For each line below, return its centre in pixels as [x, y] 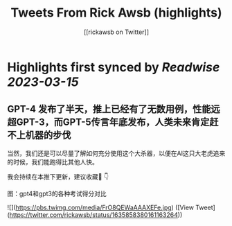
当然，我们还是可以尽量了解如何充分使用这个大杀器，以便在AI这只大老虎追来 [116, 153]
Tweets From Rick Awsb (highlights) [116, 13]
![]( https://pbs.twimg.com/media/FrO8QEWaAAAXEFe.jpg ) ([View [101, 207]
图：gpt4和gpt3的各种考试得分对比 [57, 193]
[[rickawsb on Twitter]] [116, 32]
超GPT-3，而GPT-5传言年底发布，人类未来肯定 [108, 122]
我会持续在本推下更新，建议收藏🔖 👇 [58, 176]
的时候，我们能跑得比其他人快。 [53, 162]
